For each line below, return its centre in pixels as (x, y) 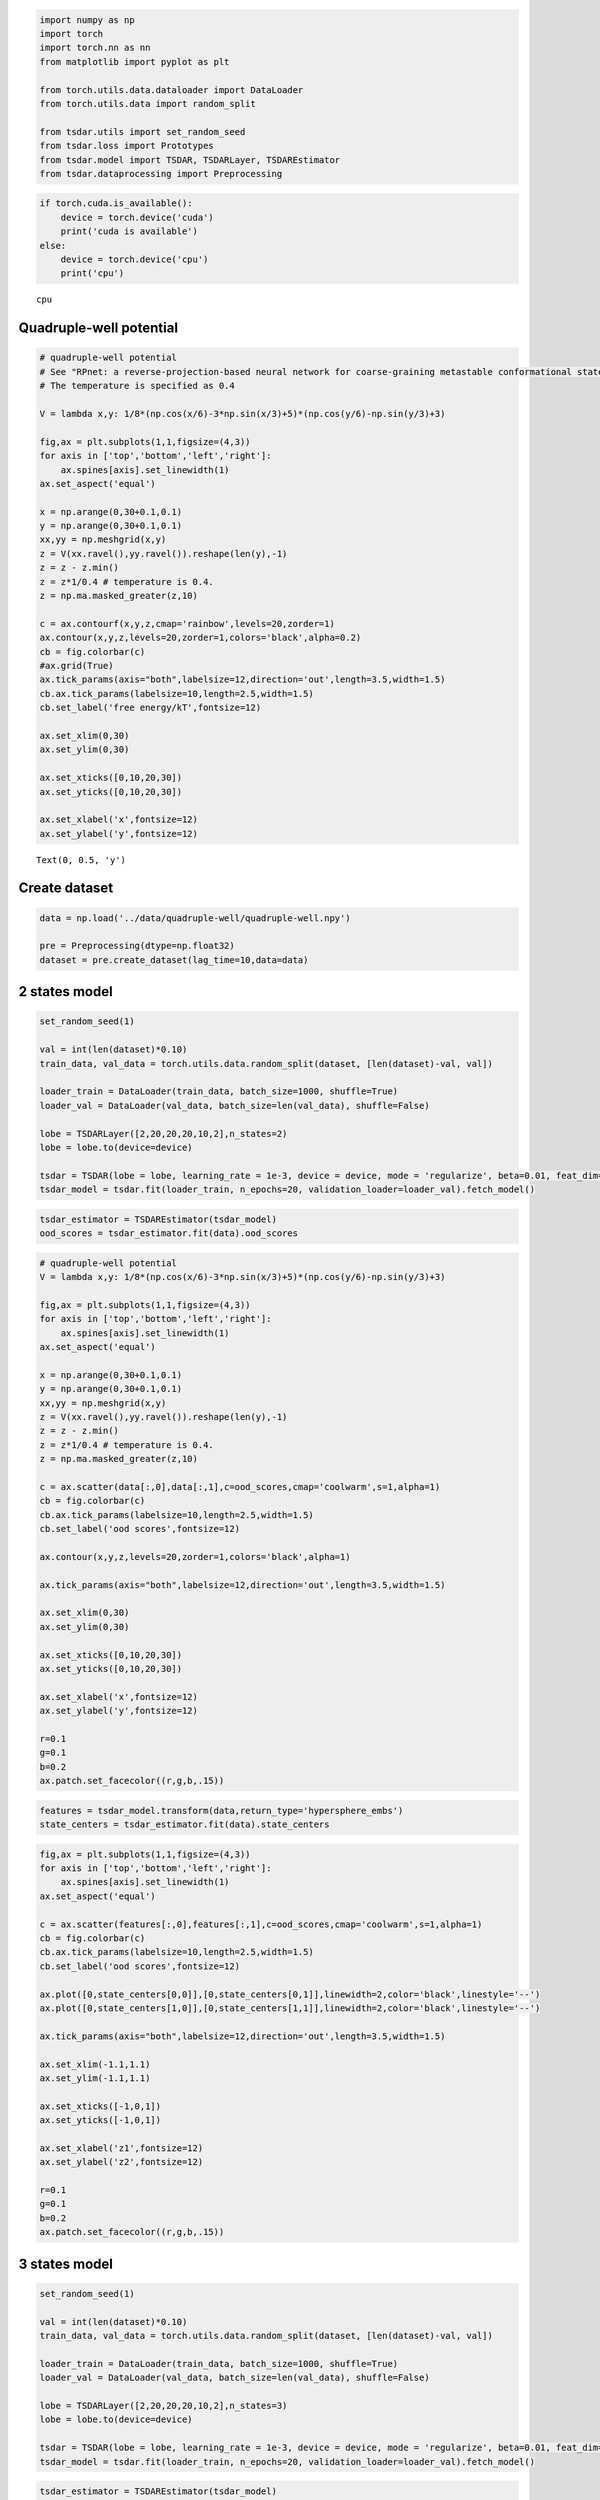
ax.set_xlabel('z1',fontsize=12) (121, 2148)
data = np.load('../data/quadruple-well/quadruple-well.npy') (195, 918)
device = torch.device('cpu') (134, 259)
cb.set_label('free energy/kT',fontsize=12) (150, 708)
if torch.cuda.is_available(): (116, 203)
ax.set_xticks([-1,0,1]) (100, 2106)
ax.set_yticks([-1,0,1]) (100, 2120)
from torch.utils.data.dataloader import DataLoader (171, 89)
